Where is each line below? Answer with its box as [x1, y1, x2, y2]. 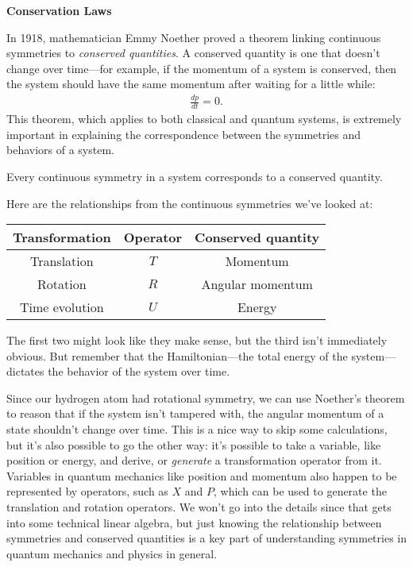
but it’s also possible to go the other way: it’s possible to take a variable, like [6, 436, 381, 453]
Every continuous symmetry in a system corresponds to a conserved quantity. [6, 168, 383, 184]
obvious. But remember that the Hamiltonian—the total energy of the [6, 347, 348, 364]
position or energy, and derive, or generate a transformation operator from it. [6, 452, 382, 469]
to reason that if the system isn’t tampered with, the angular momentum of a [6, 405, 384, 422]
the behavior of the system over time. [48, 363, 230, 380]
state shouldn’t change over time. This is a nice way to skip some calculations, [6, 421, 388, 438]
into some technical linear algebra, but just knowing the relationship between [6, 514, 382, 530]
